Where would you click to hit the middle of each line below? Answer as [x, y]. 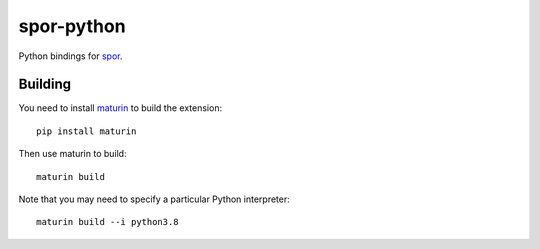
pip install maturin [86, 131]
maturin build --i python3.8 [107, 222]
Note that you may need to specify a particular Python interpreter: [154, 199]
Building [45, 84]
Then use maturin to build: [72, 154]
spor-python [72, 26]
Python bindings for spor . [71, 56]
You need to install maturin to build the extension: [120, 108]
